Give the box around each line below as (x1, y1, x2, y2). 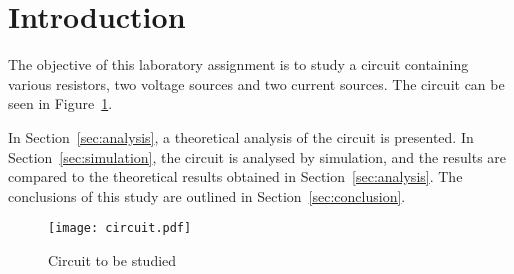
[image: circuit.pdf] (48, 221, 192, 236)
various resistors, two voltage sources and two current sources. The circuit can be (8, 73, 505, 94)
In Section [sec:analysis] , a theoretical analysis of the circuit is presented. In (8, 126, 474, 147)
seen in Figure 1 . (8, 93, 113, 114)
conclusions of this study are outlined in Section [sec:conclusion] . (8, 185, 406, 206)
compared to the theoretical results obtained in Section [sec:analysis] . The (8, 166, 463, 187)
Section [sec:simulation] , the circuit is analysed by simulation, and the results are (8, 146, 507, 167)
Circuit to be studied (48, 249, 177, 270)
